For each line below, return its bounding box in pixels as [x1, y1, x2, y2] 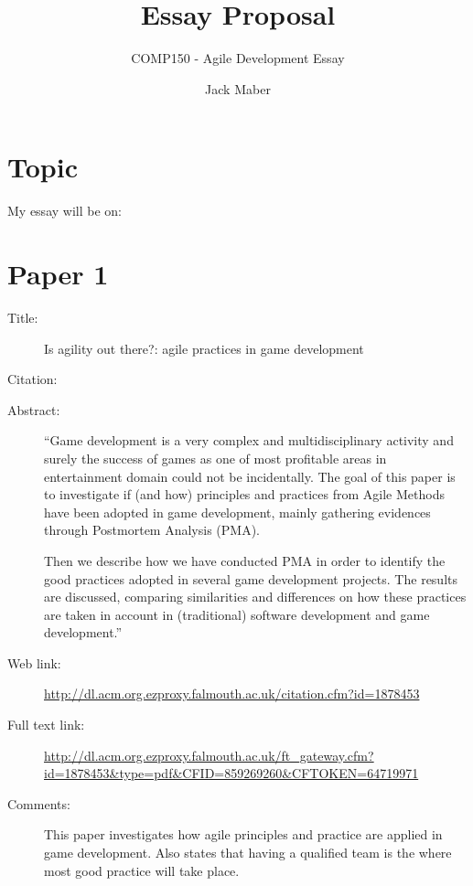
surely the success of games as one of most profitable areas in [44, 448, 387, 467]
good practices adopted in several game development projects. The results [44, 569, 458, 588]
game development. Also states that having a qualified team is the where [44, 843, 452, 862]
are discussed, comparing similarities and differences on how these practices [44, 587, 467, 606]
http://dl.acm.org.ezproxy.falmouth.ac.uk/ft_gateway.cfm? [44, 745, 374, 764]
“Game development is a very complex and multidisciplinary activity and [44, 431, 454, 450]
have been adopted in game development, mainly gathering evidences [44, 502, 431, 521]
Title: [7, 307, 38, 326]
